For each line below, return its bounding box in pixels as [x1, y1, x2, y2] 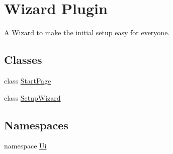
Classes [4, 52, 42, 67]
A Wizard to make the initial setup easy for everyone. [4, 27, 170, 38]
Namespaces [4, 117, 68, 132]
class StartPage [4, 75, 51, 86]
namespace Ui [4, 140, 47, 151]
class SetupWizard [4, 92, 61, 103]
